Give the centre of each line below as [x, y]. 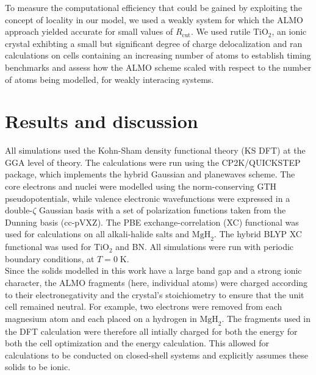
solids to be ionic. [38, 367]
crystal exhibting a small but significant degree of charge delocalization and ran [154, 43]
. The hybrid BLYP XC [258, 234]
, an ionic [289, 31]
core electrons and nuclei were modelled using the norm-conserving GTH [141, 186]
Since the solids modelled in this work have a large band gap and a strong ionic [153, 270]
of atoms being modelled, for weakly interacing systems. [110, 79]
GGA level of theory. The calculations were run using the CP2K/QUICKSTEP [153, 162]
